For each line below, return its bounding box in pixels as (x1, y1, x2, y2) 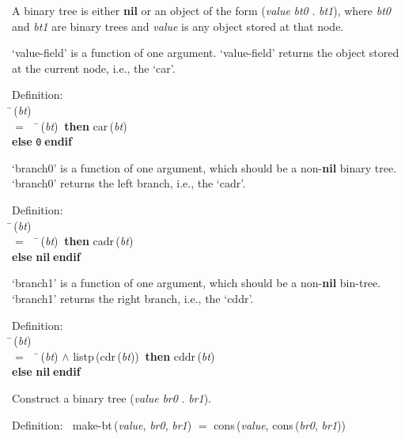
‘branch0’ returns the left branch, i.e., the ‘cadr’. (12, 175, 246, 191)
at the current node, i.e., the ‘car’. (12, 59, 176, 76)
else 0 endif (12, 133, 72, 149)
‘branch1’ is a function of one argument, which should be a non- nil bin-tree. (12, 274, 381, 291)
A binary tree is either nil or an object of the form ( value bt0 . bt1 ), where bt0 (12, 2, 391, 18)
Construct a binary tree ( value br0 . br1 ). (12, 389, 211, 406)
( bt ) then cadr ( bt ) (40, 233, 134, 249)
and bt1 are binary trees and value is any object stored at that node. (12, 17, 344, 34)
